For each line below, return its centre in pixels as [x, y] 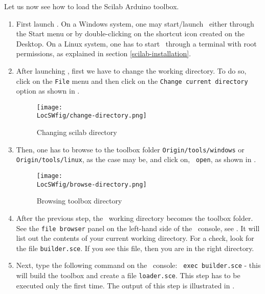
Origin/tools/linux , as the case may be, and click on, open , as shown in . [136, 159]
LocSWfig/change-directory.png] [92, 116]
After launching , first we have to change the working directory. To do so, [131, 70]
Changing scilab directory [77, 132]
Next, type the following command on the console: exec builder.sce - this [138, 265]
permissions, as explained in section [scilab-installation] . [104, 53]
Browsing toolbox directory [79, 201]
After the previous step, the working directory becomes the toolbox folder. [135, 218]
